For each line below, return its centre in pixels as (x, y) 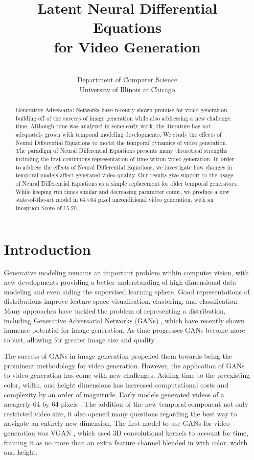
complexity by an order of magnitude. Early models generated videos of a (114, 394)
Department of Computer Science (127, 80)
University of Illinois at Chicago (127, 89)
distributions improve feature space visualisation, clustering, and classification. (122, 301)
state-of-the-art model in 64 (51, 200)
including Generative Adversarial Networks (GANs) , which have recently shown (124, 320)
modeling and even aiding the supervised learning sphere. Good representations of (127, 291)
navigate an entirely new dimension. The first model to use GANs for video (117, 423)
